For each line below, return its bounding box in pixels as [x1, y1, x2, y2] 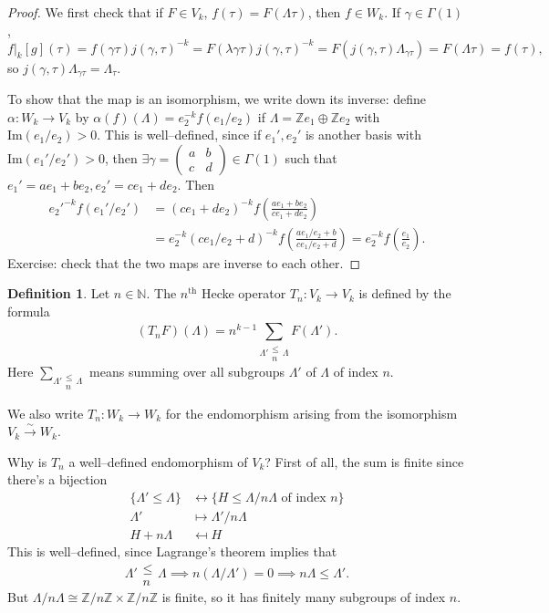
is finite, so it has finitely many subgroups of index [161, 587, 446, 606]
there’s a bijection [7, 470, 108, 489]
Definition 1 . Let [7, 284, 110, 303]
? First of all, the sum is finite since [264, 452, 464, 471]
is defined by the [358, 284, 451, 303]
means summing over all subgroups [89, 361, 285, 380]
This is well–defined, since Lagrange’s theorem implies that [7, 542, 337, 561]
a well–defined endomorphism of [68, 452, 248, 471]
